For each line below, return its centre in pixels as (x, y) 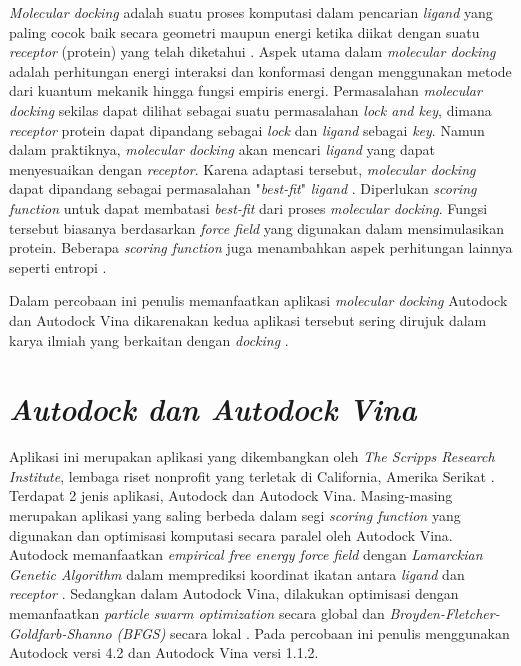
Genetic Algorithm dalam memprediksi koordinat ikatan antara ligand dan (237, 573)
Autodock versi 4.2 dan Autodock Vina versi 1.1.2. (164, 652)
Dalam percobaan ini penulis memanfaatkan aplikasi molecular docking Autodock (258, 300)
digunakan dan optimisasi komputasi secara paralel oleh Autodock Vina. (231, 534)
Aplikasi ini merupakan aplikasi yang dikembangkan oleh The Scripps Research (252, 456)
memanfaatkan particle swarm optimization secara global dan (197, 612)
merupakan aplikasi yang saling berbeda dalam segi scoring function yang (235, 515)
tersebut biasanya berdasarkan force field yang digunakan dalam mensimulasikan (256, 227)
